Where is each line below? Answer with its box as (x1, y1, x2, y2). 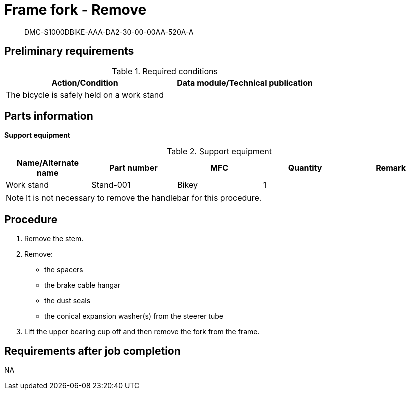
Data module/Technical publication (177, 77, 313, 88)
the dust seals (44, 296, 91, 305)
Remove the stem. (24, 234, 84, 243)
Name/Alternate (16, 158, 79, 168)
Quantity (288, 163, 322, 173)
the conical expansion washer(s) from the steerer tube (44, 312, 223, 321)
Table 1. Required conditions (112, 66, 218, 76)
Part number (109, 163, 158, 173)
